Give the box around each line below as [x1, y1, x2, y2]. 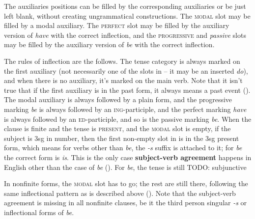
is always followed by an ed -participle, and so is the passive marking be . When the [4, 113, 252, 124]
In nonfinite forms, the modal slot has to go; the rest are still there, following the [4, 178, 248, 189]
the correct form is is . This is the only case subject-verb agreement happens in [4, 152, 252, 162]
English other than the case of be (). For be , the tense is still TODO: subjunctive [4, 162, 247, 172]
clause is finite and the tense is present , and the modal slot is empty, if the [4, 123, 231, 134]
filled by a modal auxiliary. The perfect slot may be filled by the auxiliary [4, 20, 229, 30]
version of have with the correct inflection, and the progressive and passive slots [4, 29, 246, 40]
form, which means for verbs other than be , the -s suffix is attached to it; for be [4, 142, 242, 153]
